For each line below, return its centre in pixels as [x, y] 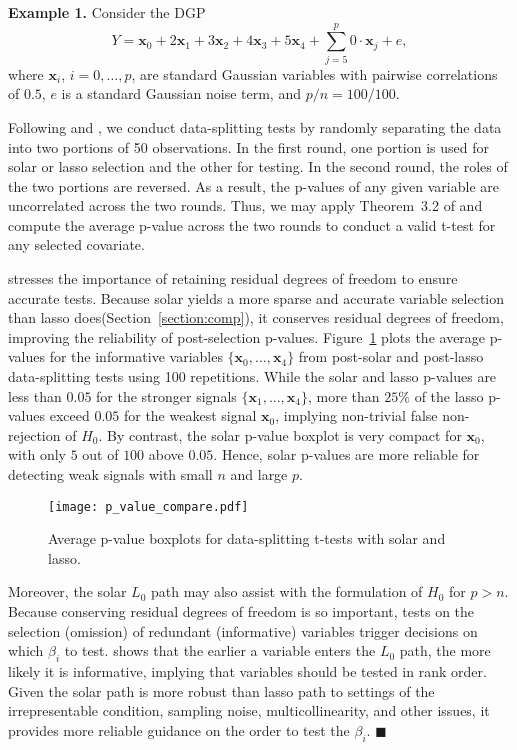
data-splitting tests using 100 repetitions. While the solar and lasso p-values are [252, 376]
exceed [69, 415]
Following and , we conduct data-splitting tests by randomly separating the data [255, 126]
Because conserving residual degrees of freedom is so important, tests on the [241, 611]
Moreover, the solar [67, 591]
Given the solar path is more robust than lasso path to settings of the [221, 690]
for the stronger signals [166, 395]
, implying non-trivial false [356, 415]
